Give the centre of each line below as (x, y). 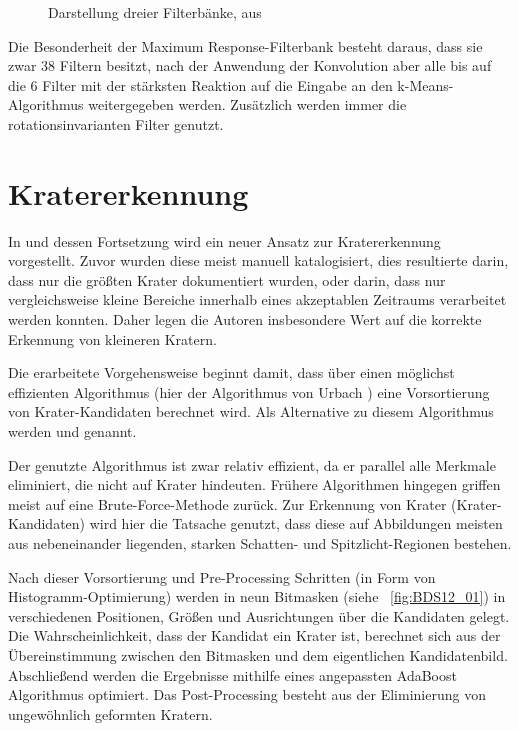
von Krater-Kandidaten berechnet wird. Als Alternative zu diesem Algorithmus (251, 411)
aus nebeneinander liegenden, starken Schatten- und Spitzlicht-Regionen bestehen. (260, 543)
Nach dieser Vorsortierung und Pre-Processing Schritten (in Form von (222, 576)
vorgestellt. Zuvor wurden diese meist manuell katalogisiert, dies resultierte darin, (258, 260)
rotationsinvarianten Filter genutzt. (116, 123)
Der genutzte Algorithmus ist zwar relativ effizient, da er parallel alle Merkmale (252, 464)
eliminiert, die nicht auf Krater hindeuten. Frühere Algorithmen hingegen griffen (254, 484)
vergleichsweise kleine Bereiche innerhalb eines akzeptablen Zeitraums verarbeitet (257, 299)
